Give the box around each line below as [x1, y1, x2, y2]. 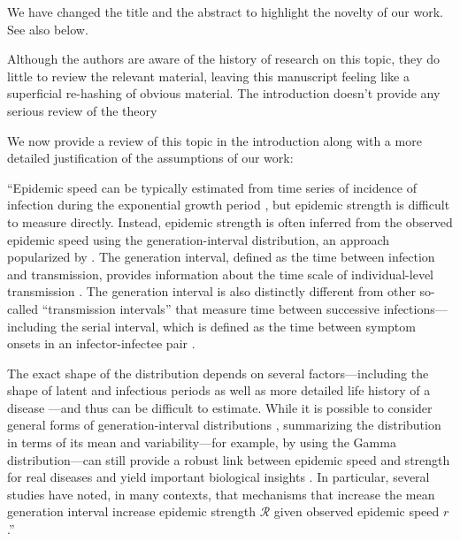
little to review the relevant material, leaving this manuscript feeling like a [7, 66, 410, 85]
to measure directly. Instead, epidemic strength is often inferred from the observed [7, 212, 453, 231]
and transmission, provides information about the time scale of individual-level [7, 264, 433, 283]
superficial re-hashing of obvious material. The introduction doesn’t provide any [7, 84, 441, 103]
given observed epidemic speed [273, 502, 440, 521]
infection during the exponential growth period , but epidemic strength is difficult [7, 195, 450, 214]
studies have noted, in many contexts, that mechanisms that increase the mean [7, 484, 435, 503]
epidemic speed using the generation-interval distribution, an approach [7, 230, 390, 248]
